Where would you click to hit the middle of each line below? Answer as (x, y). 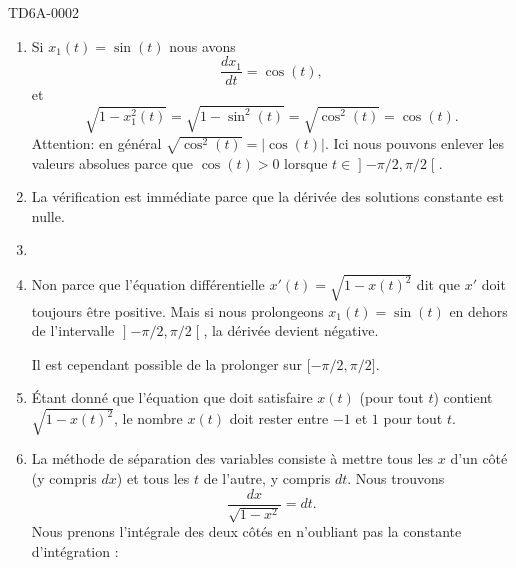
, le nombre (148, 418)
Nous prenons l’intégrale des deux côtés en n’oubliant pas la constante (246, 531)
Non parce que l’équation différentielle (148, 284)
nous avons (202, 45)
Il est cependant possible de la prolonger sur (167, 363)
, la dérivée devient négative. (291, 330)
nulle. (48, 215)
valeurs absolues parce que (112, 162)
